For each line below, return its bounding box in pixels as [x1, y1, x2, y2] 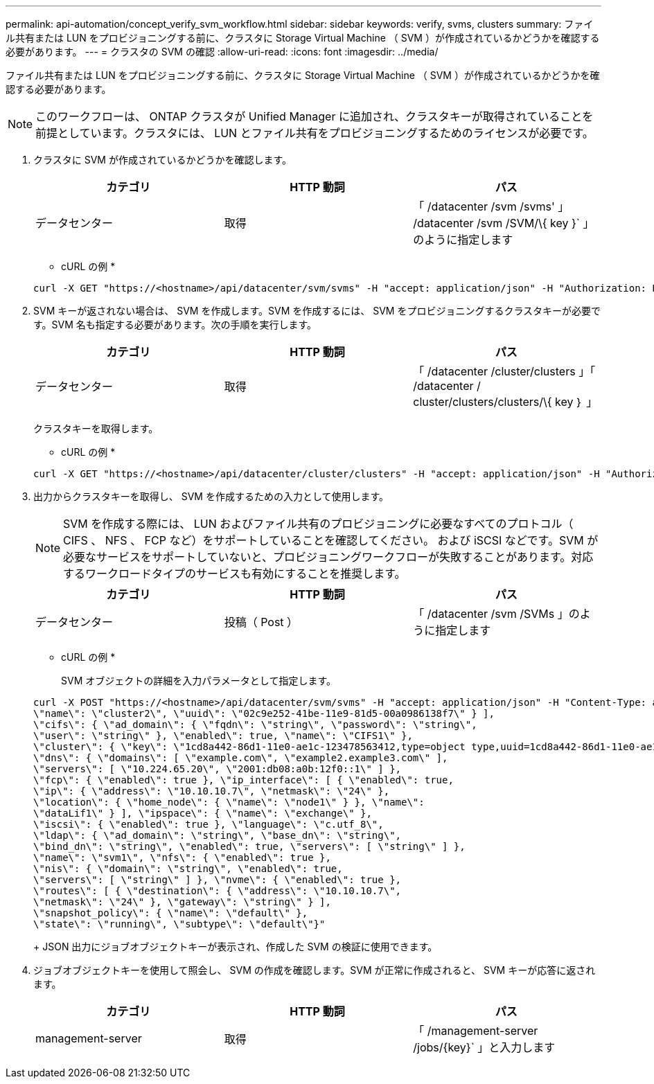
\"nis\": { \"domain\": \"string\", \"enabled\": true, [33, 863, 343, 874]
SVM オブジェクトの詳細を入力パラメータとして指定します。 [61, 675, 336, 686]
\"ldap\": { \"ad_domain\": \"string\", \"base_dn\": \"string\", [33, 830, 402, 841]
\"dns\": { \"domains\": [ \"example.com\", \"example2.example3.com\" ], [33, 752, 448, 763]
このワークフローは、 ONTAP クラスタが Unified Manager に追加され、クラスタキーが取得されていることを [35, 109, 594, 123]
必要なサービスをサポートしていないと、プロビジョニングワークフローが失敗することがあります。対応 [63, 550, 594, 564]
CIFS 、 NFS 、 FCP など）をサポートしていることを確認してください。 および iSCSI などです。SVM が [63, 533, 599, 547]
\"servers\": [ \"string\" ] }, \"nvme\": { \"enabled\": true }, [33, 874, 402, 885]
